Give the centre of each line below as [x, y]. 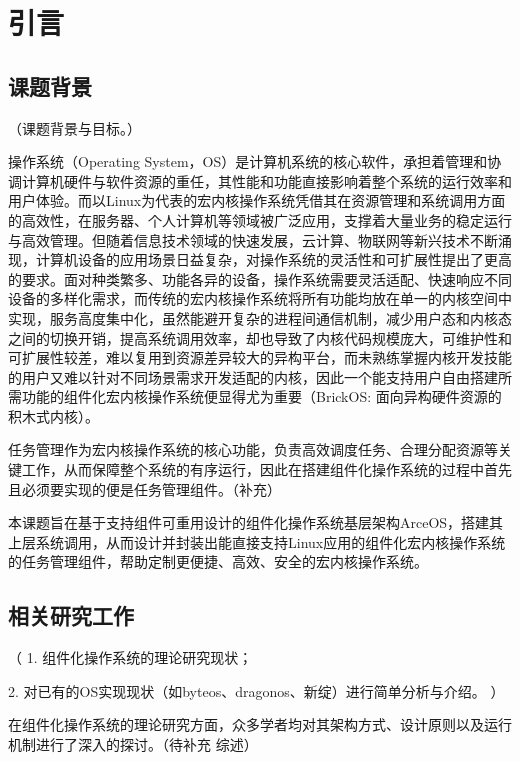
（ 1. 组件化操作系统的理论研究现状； [130, 657]
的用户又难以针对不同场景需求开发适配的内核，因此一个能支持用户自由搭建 [253, 376]
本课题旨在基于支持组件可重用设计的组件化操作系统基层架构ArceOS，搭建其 [256, 522]
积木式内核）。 [53, 415]
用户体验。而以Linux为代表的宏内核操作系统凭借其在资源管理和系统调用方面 [257, 200]
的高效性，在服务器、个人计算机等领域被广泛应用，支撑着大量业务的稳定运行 [260, 219]
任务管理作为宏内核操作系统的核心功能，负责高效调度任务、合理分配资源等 [253, 449]
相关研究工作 [71, 615]
